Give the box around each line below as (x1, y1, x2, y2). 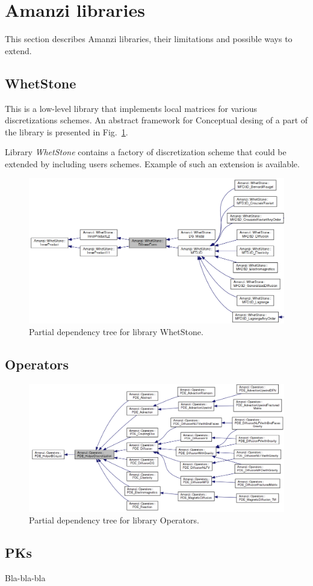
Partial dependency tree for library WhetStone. (29, 325, 203, 338)
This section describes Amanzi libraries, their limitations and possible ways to (5, 32, 293, 45)
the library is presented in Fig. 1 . (5, 125, 128, 138)
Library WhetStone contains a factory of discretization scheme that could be (5, 146, 287, 158)
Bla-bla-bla (5, 571, 46, 584)
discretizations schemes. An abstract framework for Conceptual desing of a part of (5, 114, 308, 126)
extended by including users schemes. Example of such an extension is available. (5, 157, 300, 170)
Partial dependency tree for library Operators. (29, 514, 199, 526)
